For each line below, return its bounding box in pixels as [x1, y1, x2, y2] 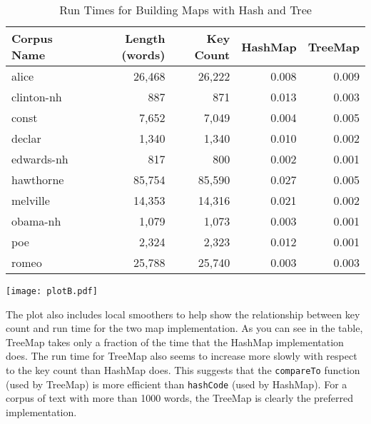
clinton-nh [11, 89, 62, 105]
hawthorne [11, 171, 64, 188]
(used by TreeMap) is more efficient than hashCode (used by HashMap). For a [6, 376, 347, 391]
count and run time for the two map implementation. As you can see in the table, [6, 320, 363, 335]
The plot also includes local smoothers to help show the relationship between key [6, 306, 360, 321]
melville [11, 192, 50, 208]
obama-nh [11, 213, 61, 229]
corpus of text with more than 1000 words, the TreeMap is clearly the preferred [6, 390, 354, 405]
